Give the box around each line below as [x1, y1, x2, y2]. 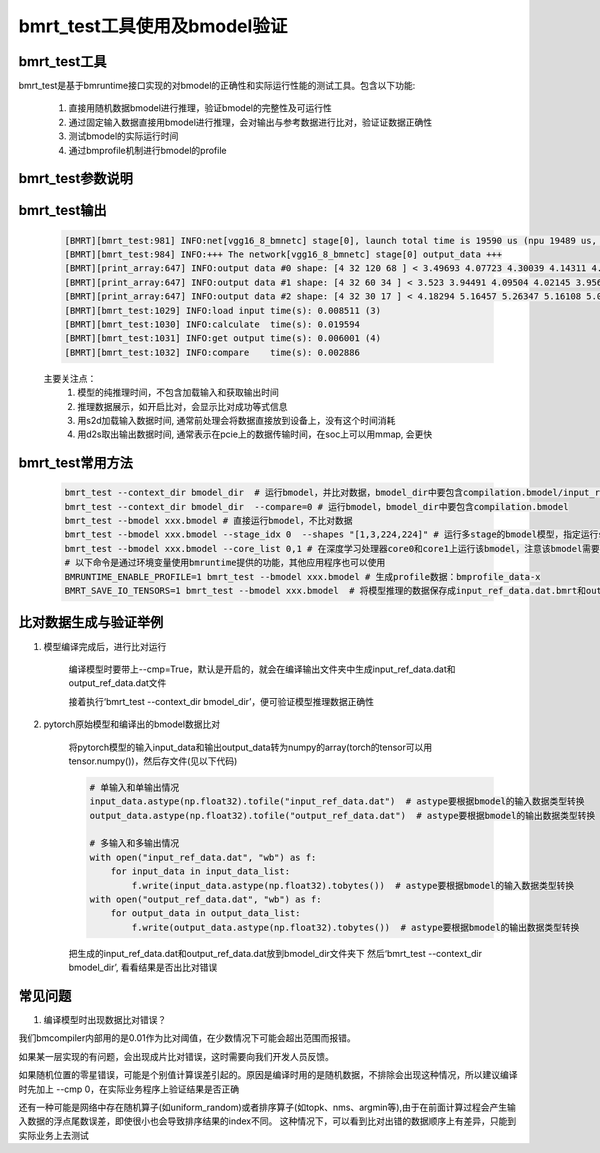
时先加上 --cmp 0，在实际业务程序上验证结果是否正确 [18, 1083, 240, 1095]
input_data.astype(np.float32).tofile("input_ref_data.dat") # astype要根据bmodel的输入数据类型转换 [89, 796, 585, 807]
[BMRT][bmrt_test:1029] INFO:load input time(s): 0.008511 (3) [64, 305, 382, 316]
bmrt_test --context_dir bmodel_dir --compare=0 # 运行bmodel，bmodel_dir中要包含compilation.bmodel [64, 501, 569, 512]
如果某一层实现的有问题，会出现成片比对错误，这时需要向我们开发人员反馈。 [18, 1050, 334, 1062]
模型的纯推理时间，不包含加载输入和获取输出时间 [77, 386, 279, 399]
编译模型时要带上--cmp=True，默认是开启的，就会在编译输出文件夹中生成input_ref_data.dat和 [68, 663, 456, 675]
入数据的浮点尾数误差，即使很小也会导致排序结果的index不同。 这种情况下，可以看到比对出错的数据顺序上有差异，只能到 [18, 1115, 517, 1127]
